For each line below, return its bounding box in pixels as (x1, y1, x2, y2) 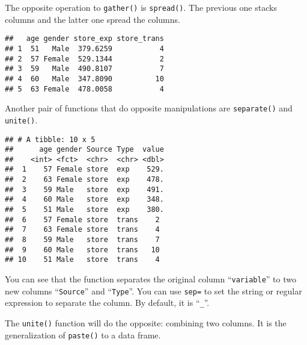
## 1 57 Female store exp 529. (5, 165, 164, 174)
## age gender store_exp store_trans (5, 34, 164, 43)
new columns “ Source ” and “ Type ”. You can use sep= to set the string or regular (5, 284, 302, 297)
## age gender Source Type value (5, 145, 164, 154)
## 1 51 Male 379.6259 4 (5, 44, 164, 53)
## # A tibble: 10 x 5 (5, 135, 96, 144)
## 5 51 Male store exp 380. (5, 205, 164, 214)
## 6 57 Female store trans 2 (5, 215, 160, 224)
